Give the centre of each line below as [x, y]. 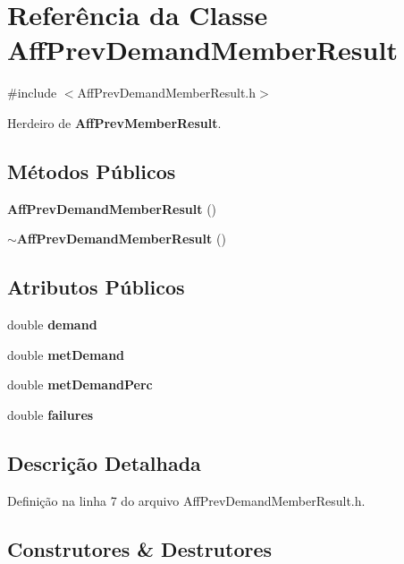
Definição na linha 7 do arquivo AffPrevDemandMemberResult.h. [186, 500]
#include [32, 93]
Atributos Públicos [96, 287]
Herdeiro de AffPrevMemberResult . [114, 122]
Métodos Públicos [92, 171]
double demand [52, 325]
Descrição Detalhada [104, 462]
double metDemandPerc [80, 385]
